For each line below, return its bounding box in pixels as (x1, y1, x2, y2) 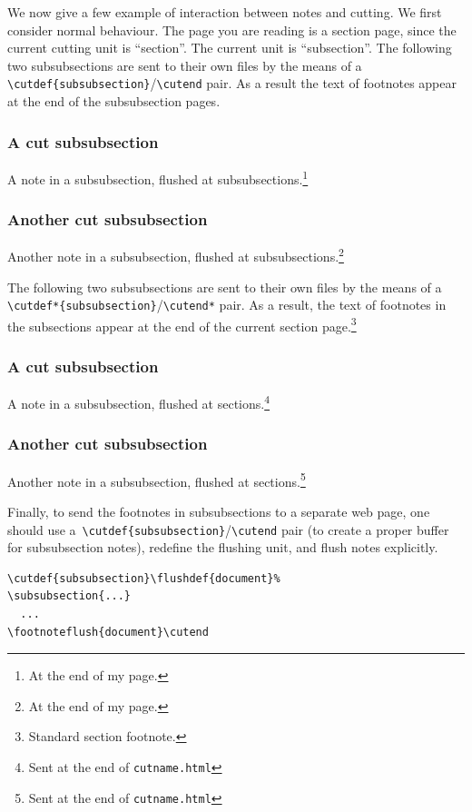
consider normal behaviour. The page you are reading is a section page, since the (7, 20, 457, 39)
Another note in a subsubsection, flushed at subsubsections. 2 (7, 244, 344, 265)
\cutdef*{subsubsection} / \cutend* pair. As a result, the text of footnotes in (7, 295, 447, 314)
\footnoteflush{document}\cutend (7, 625, 209, 639)
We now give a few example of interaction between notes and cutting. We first (7, 3, 442, 21)
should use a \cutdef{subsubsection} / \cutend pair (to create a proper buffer (7, 520, 449, 539)
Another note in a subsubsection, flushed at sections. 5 (7, 469, 306, 490)
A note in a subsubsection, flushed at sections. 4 (7, 391, 270, 412)
